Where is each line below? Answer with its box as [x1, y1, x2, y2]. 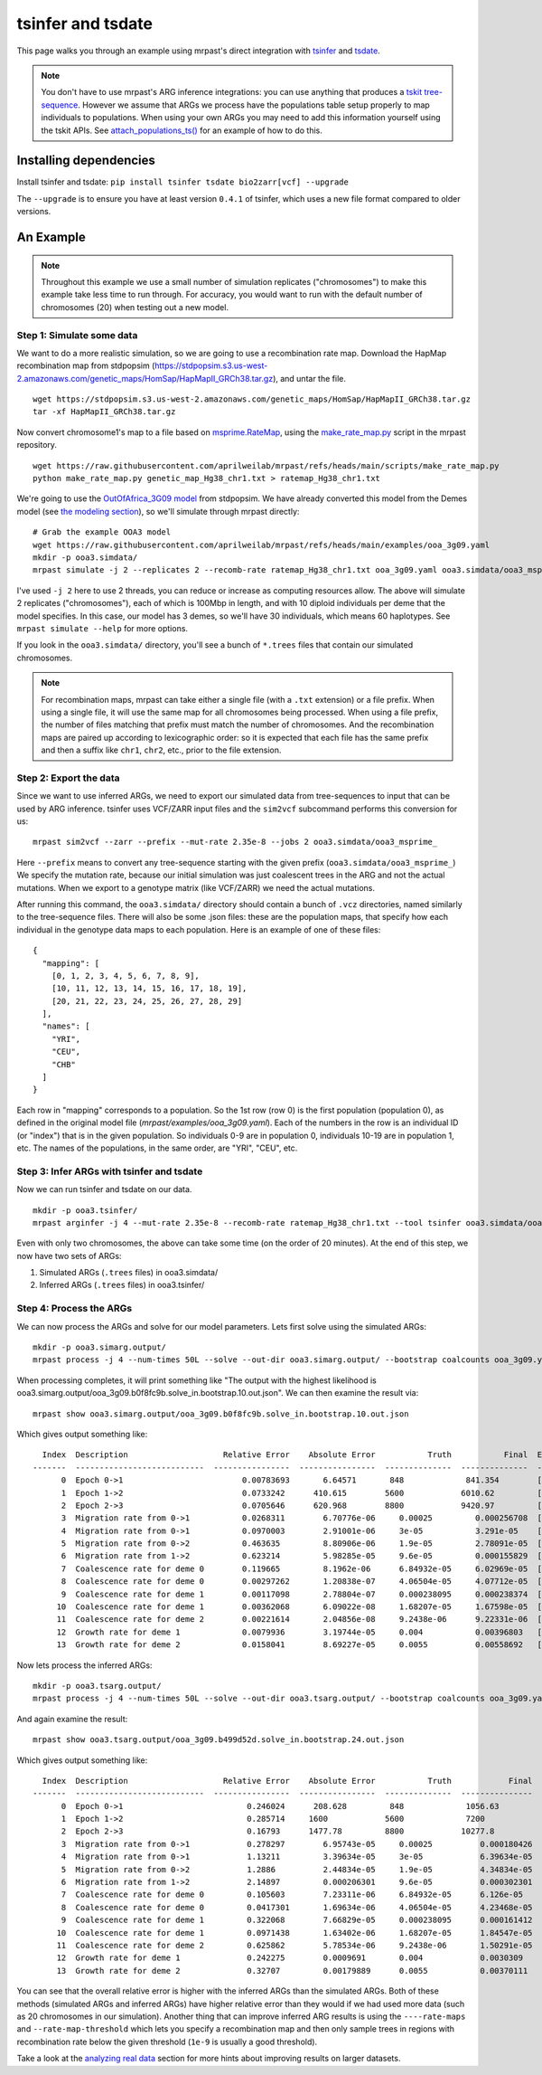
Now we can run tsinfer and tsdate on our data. [16, 1184, 192, 1195]
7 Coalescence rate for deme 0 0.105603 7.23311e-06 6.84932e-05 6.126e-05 [61, 1890, 524, 1900]
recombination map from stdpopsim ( [16, 360, 155, 371]
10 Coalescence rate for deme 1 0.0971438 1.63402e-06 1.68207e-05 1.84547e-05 [56, 1928, 533, 1938]
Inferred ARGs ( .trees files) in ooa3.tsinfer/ [39, 1280, 205, 1291]
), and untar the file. [272, 373, 347, 384]
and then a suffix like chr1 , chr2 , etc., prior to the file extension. [41, 744, 282, 755]
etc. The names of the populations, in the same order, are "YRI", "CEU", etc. [16, 1142, 298, 1153]
